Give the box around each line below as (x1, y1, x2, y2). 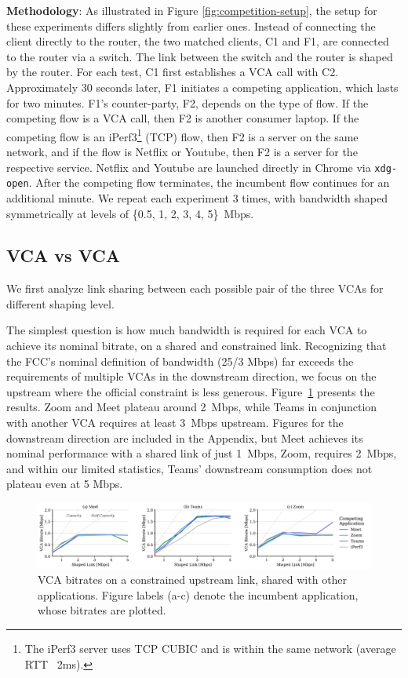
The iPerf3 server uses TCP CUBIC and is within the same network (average (24, 640, 396, 657)
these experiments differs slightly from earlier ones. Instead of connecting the (6, 17, 376, 34)
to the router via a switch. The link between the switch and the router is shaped (6, 48, 393, 64)
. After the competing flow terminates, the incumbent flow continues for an (28, 174, 390, 191)
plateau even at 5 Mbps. (6, 476, 123, 492)
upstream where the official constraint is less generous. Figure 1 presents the (6, 383, 375, 399)
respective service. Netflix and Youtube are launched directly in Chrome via (6, 159, 371, 175)
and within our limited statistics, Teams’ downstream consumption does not (6, 460, 373, 476)
